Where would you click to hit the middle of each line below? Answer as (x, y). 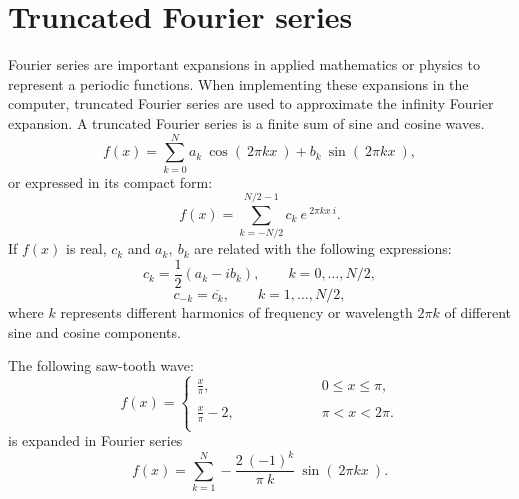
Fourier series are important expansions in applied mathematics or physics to (244, 64)
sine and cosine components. (94, 331)
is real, (86, 248)
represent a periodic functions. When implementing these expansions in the (238, 83)
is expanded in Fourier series (95, 440)
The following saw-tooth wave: (101, 365)
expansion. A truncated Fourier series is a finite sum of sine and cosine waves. (246, 122)
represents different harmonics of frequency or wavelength (236, 312)
